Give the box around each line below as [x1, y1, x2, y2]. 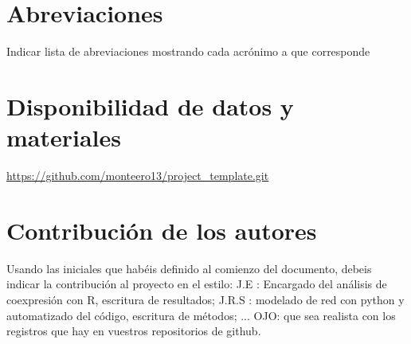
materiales [6, 121, 122, 154]
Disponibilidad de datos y [6, 89, 294, 122]
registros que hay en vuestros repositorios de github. [6, 322, 261, 339]
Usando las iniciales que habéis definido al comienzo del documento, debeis [6, 260, 372, 276]
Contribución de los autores [6, 213, 317, 246]
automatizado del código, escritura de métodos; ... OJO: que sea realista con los [6, 307, 396, 323]
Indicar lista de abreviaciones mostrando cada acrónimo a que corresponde [6, 43, 370, 60]
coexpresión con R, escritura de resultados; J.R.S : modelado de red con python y [6, 291, 405, 307]
